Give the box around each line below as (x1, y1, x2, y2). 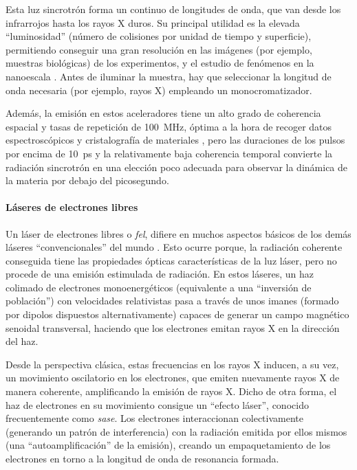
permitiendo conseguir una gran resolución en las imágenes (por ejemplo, (6, 42, 312, 56)
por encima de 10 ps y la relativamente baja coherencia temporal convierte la (6, 146, 333, 160)
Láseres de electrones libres (6, 200, 138, 214)
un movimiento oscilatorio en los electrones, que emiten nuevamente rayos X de (6, 370, 340, 385)
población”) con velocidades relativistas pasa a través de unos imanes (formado (6, 293, 339, 308)
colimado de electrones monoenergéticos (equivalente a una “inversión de (6, 280, 312, 294)
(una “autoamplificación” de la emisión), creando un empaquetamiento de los (6, 438, 331, 452)
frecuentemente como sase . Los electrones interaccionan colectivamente (6, 411, 303, 425)
